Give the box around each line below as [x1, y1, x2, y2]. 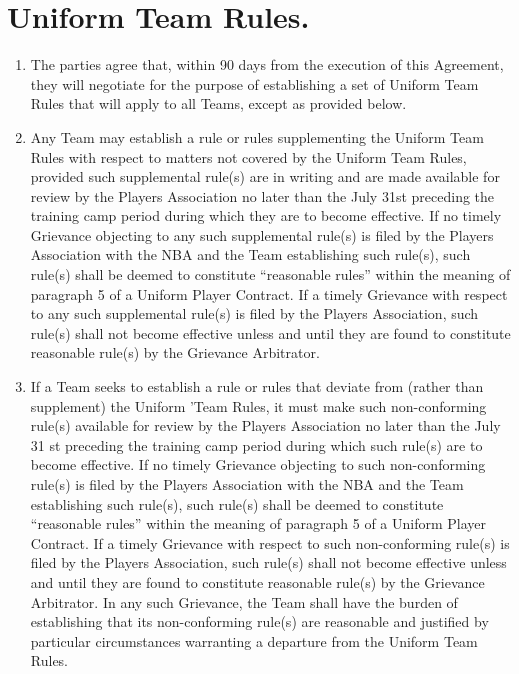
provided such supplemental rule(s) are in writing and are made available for [30, 166, 500, 187]
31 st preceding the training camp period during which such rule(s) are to [30, 434, 483, 455]
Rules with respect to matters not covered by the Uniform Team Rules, [30, 146, 467, 167]
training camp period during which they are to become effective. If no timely [30, 205, 502, 226]
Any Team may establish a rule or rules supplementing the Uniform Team [30, 126, 484, 147]
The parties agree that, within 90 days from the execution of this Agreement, [30, 54, 504, 75]
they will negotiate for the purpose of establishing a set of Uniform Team [30, 73, 479, 94]
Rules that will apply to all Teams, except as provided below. [30, 93, 407, 114]
